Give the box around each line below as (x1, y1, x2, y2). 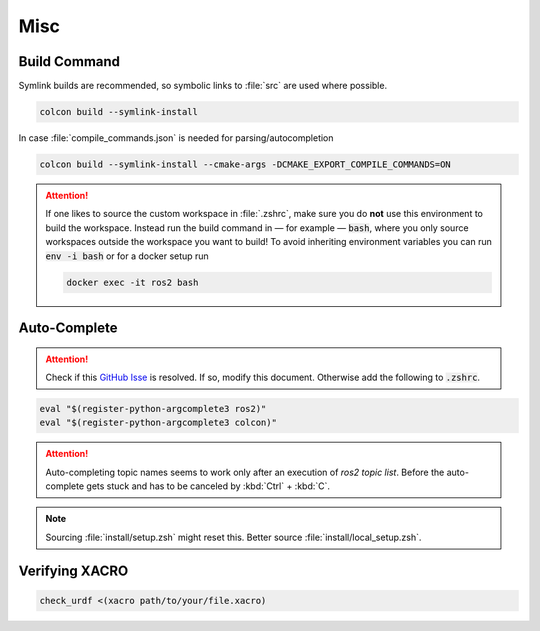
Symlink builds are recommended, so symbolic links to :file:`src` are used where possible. (18, 80, 388, 92)
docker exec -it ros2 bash (66, 276, 199, 288)
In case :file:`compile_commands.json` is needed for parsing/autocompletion (18, 132, 334, 144)
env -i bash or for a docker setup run (45, 250, 209, 262)
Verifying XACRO (18, 562, 129, 579)
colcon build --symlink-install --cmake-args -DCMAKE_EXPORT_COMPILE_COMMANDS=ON (39, 159, 452, 170)
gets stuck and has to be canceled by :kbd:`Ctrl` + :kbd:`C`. (86, 480, 330, 492)
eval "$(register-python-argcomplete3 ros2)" (39, 403, 267, 414)
